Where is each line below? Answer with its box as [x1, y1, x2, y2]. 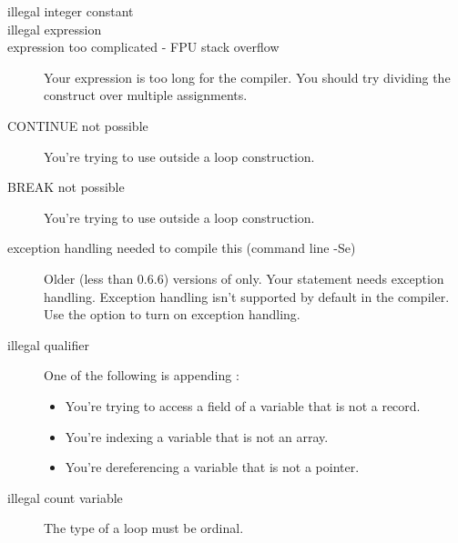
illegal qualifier [7, 335, 89, 354]
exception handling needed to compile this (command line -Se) [7, 238, 356, 257]
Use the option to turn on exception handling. [44, 305, 300, 324]
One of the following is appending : [44, 366, 239, 385]
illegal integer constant [7, 2, 134, 20]
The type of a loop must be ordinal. [44, 518, 244, 538]
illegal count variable [7, 488, 123, 507]
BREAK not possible [7, 177, 125, 196]
